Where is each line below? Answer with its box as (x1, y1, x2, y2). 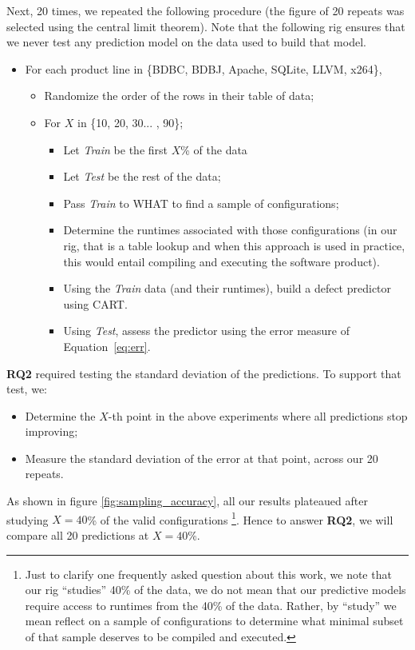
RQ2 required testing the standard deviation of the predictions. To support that (6, 365, 401, 381)
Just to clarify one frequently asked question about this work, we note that (25, 565, 392, 582)
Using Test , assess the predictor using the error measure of (63, 322, 350, 339)
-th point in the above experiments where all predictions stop (108, 407, 408, 424)
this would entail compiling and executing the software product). (63, 253, 380, 269)
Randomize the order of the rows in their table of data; (44, 87, 314, 104)
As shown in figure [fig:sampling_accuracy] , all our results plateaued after (6, 492, 368, 509)
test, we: (6, 381, 48, 397)
